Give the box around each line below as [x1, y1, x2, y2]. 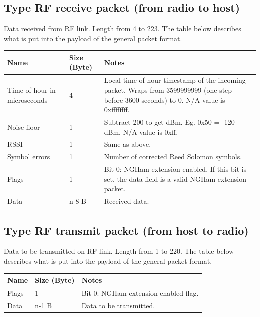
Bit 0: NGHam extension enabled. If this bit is [104, 164, 247, 174]
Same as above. [104, 139, 151, 149]
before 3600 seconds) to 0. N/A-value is [104, 94, 225, 105]
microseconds [7, 94, 48, 105]
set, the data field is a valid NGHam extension [104, 173, 246, 184]
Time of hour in [7, 84, 56, 95]
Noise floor [7, 121, 40, 132]
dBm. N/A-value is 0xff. [104, 126, 178, 137]
